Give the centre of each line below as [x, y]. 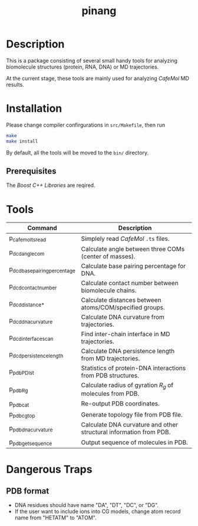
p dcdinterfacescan [31, 338]
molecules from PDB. [110, 393]
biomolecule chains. [109, 290]
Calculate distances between [121, 300]
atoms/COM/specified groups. [123, 307]
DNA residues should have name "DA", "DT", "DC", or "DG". [87, 505]
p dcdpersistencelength [36, 354]
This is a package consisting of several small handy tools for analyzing [92, 60]
